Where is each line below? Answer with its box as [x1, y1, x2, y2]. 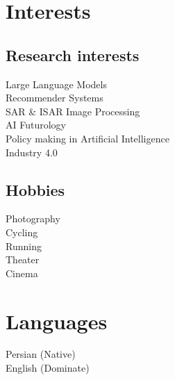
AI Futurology [6, 117, 66, 132]
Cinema [6, 265, 38, 280]
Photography [6, 211, 60, 226]
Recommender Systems [6, 90, 103, 105]
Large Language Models [6, 76, 107, 91]
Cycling [6, 224, 38, 239]
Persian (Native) [6, 347, 76, 361]
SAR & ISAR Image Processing [6, 104, 140, 118]
